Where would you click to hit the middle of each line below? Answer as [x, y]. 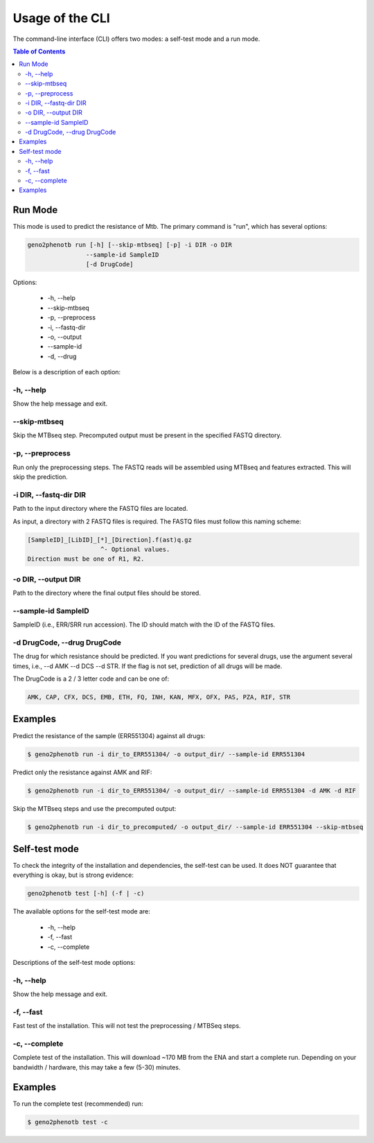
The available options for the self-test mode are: [81, 911]
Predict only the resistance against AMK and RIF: [82, 772]
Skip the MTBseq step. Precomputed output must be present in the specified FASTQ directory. [147, 435]
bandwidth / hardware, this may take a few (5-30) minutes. [97, 1067]
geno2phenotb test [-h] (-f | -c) [86, 893]
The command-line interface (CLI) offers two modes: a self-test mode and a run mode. [136, 39]
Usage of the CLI [61, 18]
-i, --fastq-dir [66, 327]
